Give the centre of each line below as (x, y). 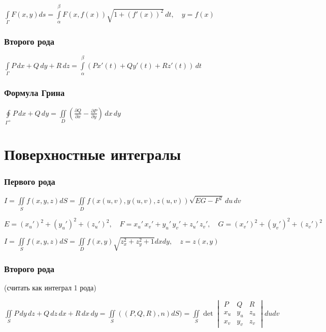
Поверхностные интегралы (93, 154)
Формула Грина (35, 93)
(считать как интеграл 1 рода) (50, 288)
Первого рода (30, 181)
